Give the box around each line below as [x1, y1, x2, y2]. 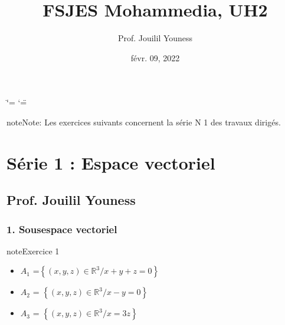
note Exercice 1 [6, 244, 60, 257]
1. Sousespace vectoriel [6, 221, 117, 236]
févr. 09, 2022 [130, 51, 180, 64]
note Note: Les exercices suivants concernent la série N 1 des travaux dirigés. [6, 115, 281, 128]
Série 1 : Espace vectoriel [6, 150, 215, 174]
